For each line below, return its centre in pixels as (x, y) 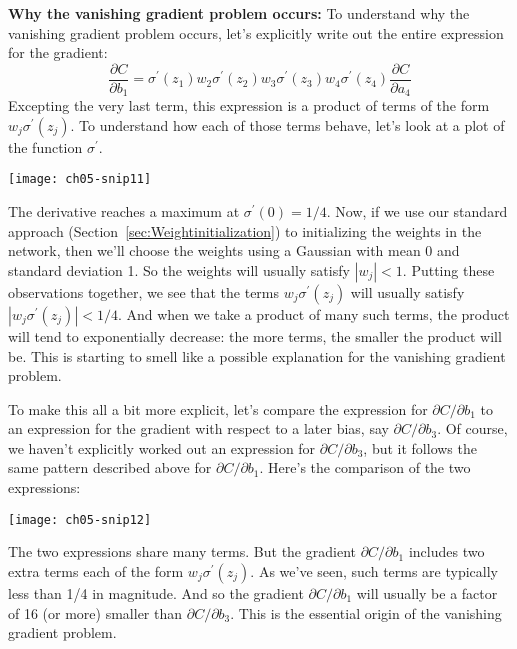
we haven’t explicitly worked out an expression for (162, 447)
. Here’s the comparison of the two (365, 467)
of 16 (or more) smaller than (95, 612)
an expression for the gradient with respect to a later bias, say (198, 428)
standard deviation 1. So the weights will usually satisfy (179, 269)
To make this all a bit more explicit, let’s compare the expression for (218, 408)
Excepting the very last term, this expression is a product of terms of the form (249, 105)
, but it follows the (420, 447)
